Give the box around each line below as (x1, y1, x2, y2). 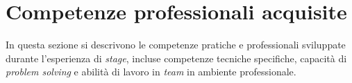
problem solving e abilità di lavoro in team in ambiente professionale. (6, 64, 296, 79)
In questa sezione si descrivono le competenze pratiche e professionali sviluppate (6, 37, 346, 52)
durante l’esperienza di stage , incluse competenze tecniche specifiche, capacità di (6, 50, 347, 65)
